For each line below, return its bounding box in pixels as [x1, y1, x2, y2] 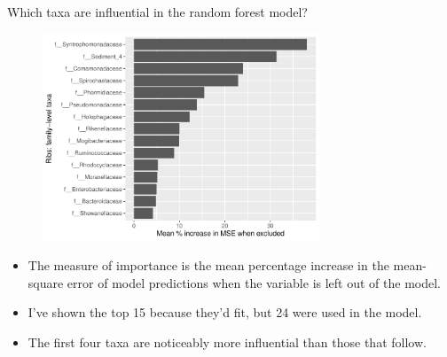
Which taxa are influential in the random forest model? [7, 3, 308, 20]
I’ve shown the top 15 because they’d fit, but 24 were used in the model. [27, 303, 422, 322]
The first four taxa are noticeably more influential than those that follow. [27, 332, 427, 351]
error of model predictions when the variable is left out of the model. [67, 273, 441, 291]
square [27, 273, 64, 291]
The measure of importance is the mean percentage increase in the [27, 256, 389, 275]
